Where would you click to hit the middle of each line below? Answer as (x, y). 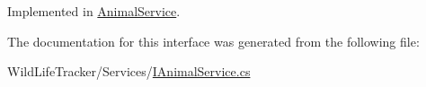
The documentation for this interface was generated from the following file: (213, 41)
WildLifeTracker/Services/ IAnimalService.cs (129, 71)
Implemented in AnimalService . (94, 11)
